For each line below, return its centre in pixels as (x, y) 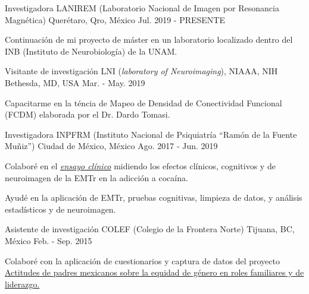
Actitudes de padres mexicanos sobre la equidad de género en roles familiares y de (154, 272)
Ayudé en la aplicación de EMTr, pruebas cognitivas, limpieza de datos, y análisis (154, 197)
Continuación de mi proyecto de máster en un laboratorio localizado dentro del (149, 39)
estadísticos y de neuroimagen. (60, 209)
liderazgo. (22, 284)
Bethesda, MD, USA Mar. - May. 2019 (75, 82)
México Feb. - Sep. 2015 (49, 240)
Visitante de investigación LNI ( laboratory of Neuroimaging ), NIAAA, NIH (141, 71)
